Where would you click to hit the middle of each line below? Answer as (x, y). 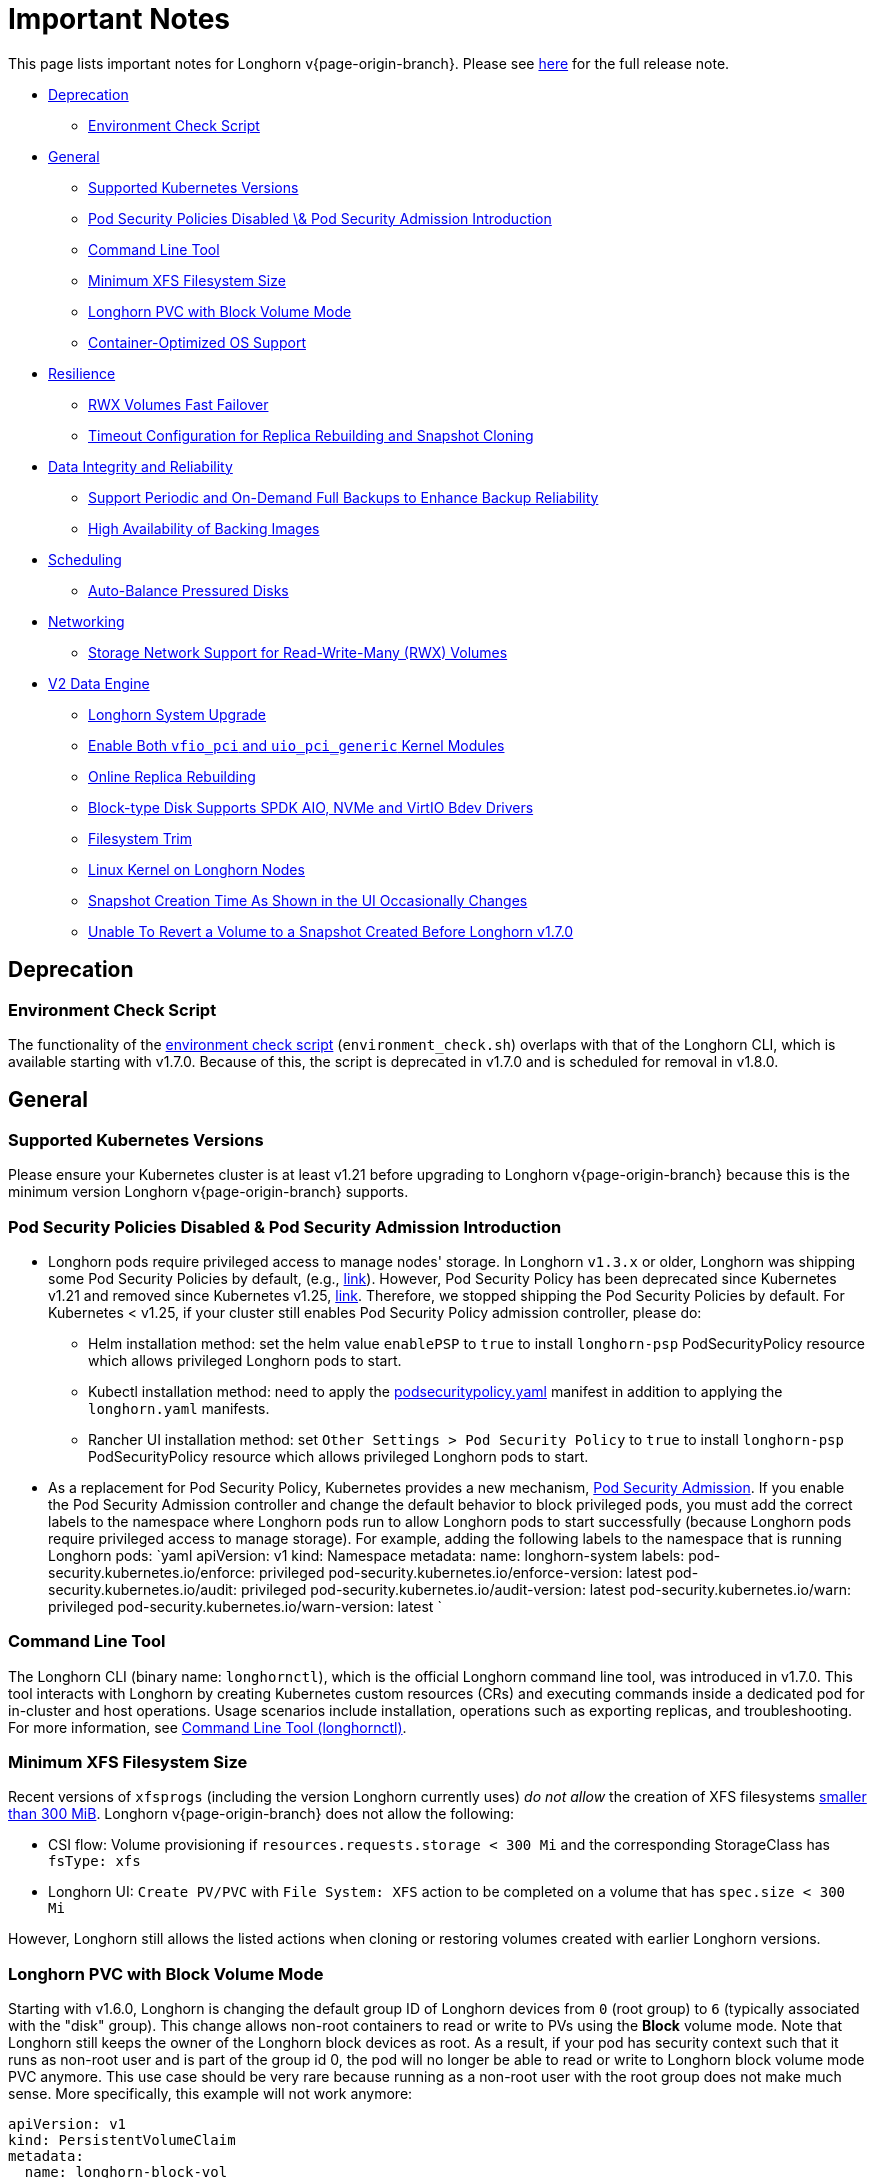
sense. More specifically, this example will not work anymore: (210, 2094)
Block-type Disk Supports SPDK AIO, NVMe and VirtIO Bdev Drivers (311, 807)
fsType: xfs (94, 1861)
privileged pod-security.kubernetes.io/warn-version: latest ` (245, 1606)
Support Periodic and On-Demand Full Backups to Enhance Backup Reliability (343, 497)
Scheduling (85, 559)
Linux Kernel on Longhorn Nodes (196, 869)
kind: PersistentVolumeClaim (122, 2140)
